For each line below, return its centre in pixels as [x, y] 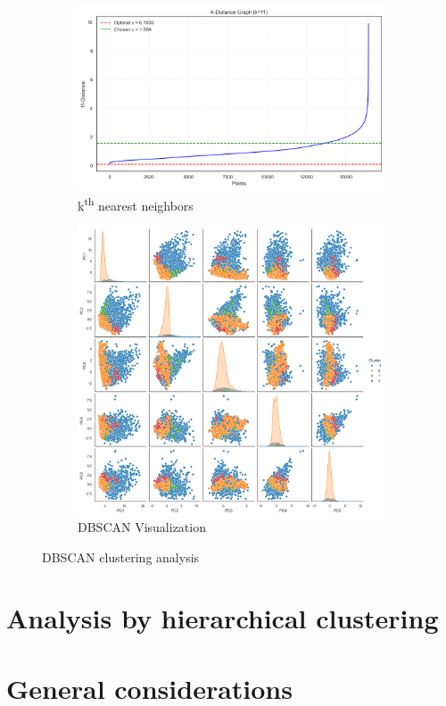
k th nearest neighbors [136, 203]
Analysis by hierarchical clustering [223, 618]
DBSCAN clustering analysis [121, 556]
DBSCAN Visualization [142, 527]
